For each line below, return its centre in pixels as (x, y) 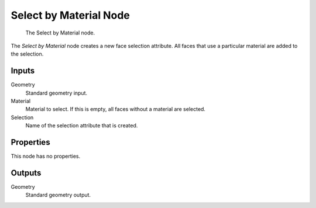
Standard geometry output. (58, 195)
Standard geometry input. (56, 93)
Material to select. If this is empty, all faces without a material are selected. (116, 109)
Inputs (23, 71)
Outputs (26, 173)
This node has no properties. (46, 156)
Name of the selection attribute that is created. (82, 126)
